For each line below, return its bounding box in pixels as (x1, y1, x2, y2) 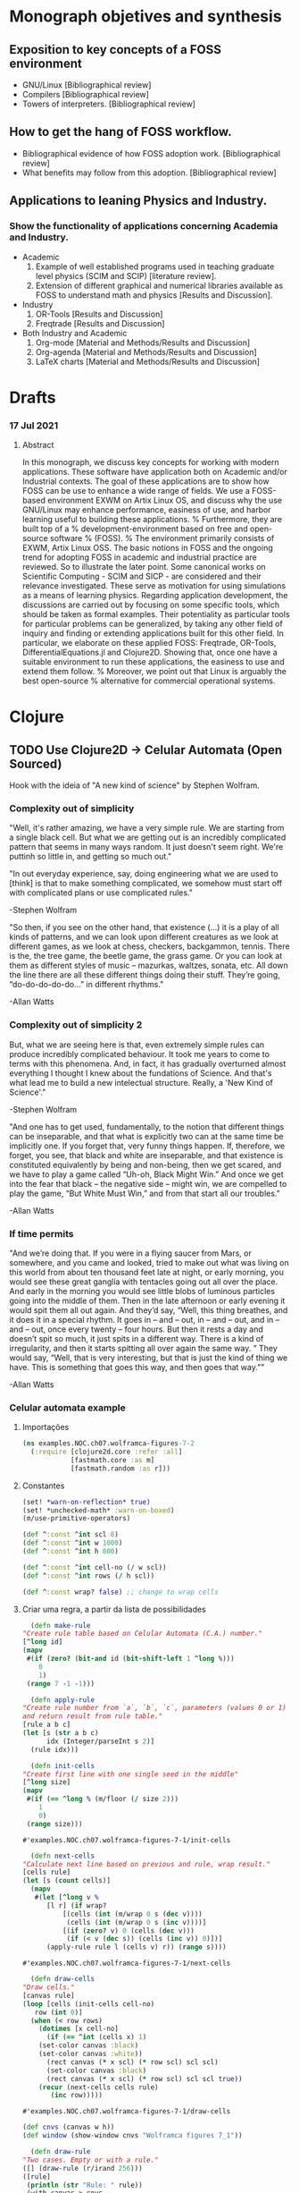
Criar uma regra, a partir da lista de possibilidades (21, 1604, 207, 1614)
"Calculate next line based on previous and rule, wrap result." (21, 1859, 270, 1868)
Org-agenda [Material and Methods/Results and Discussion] (35, 346, 257, 357)
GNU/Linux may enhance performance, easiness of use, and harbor (21, 504, 271, 515)
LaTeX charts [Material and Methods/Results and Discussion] (35, 356, 261, 367)
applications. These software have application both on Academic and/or (21, 466, 288, 477)
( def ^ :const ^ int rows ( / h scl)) (21, 1571, 155, 1580)
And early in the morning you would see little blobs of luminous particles (9, 1285, 275, 1296)
